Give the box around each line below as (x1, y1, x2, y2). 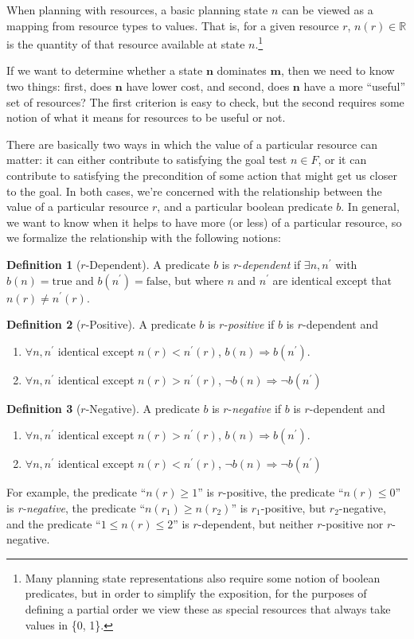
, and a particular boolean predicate (157, 198, 333, 215)
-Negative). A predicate (85, 399, 200, 416)
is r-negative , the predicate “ (6, 499, 145, 516)
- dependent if (238, 255, 301, 272)
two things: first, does (6, 78, 112, 95)
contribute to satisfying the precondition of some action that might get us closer (6, 167, 397, 183)
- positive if (224, 316, 275, 333)
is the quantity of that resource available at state (6, 35, 245, 52)
